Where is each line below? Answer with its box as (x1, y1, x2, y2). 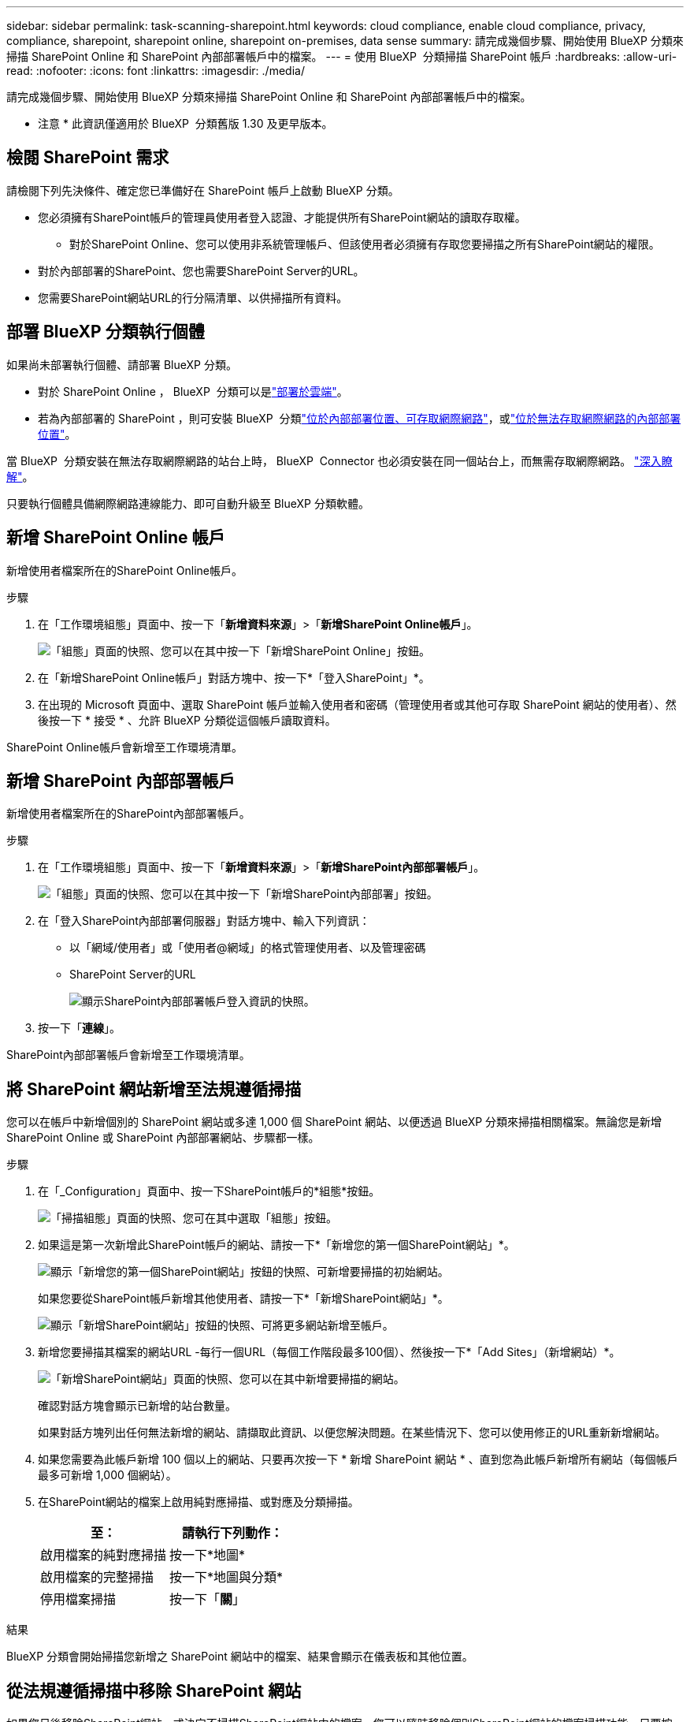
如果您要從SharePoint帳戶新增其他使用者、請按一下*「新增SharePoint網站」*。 (38, 1291, 449, 1306)
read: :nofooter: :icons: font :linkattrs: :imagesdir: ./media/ (6, 64, 305, 77)
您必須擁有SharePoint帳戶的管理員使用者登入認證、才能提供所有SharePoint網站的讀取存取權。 (38, 210, 526, 224)
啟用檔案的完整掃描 (40, 1569, 154, 1586)
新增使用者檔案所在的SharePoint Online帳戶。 (6, 563, 243, 577)
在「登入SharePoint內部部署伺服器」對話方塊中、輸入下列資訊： (38, 914, 370, 928)
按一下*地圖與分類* (169, 1569, 284, 1586)
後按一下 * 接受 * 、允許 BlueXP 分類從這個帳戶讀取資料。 (38, 713, 336, 727)
